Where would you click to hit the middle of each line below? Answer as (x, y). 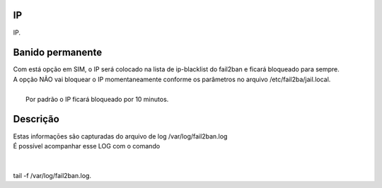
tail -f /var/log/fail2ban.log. (52, 176)
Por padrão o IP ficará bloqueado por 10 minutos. (97, 99)
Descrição (36, 119)
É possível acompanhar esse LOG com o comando (87, 146)
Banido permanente (58, 53)
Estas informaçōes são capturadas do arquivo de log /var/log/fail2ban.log (120, 136)
